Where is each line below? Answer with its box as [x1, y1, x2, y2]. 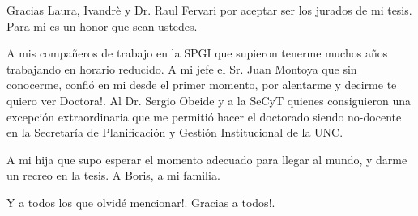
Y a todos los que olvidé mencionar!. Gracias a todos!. [6, 193, 275, 210]
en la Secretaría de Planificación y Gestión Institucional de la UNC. [6, 124, 343, 141]
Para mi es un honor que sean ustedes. [6, 17, 198, 34]
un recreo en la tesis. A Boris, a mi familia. [6, 167, 220, 184]
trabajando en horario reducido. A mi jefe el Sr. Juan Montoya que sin [6, 60, 357, 77]
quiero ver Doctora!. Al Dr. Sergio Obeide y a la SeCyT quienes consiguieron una [6, 91, 411, 108]
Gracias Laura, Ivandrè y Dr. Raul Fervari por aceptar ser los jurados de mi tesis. [6, 2, 412, 18]
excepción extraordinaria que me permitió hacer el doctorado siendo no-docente [6, 108, 402, 125]
